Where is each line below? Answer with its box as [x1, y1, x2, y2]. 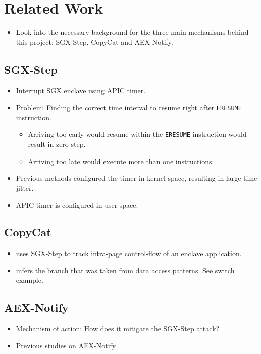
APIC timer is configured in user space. [16, 199, 138, 210]
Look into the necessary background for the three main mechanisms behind [16, 27, 249, 37]
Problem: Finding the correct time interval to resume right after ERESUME [16, 102, 242, 113]
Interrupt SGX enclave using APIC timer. [16, 85, 146, 95]
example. [16, 275, 43, 285]
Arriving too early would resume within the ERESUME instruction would [28, 129, 247, 139]
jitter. [16, 182, 34, 193]
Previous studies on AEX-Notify [16, 340, 116, 350]
